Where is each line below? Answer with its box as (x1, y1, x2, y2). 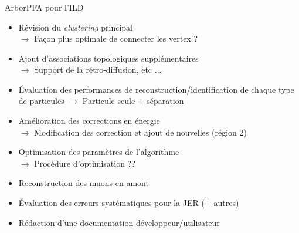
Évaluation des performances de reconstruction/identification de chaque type (18, 83, 294, 95)
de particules (18, 94, 64, 107)
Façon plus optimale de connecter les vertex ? (34, 32, 198, 45)
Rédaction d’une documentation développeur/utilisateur (18, 216, 220, 228)
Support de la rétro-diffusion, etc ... (34, 63, 162, 76)
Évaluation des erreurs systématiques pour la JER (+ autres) (18, 197, 239, 209)
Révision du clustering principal (18, 21, 132, 33)
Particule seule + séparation (82, 94, 184, 107)
